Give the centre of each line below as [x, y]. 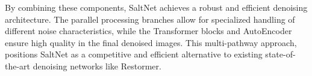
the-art [18, 66]
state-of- [280, 54]
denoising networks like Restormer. [97, 66]
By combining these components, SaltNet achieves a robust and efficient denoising [156, 7]
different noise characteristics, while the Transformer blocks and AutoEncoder [148, 31]
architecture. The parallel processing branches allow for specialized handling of [150, 19]
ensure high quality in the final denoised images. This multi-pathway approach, [151, 42]
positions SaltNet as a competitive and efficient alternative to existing [134, 54]
